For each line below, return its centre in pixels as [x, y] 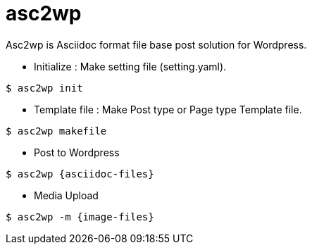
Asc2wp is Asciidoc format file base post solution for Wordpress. [156, 44]
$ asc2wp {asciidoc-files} [80, 174]
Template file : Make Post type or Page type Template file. [168, 109]
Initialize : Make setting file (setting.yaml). [130, 66]
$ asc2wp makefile [56, 131]
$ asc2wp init [44, 88]
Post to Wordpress [77, 152]
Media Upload [66, 195]
